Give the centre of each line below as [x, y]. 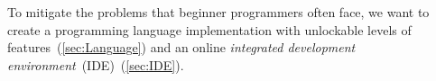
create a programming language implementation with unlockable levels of [209, 29]
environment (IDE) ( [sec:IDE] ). [96, 64]
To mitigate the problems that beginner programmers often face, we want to [218, 12]
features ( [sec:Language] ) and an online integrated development [181, 47]
